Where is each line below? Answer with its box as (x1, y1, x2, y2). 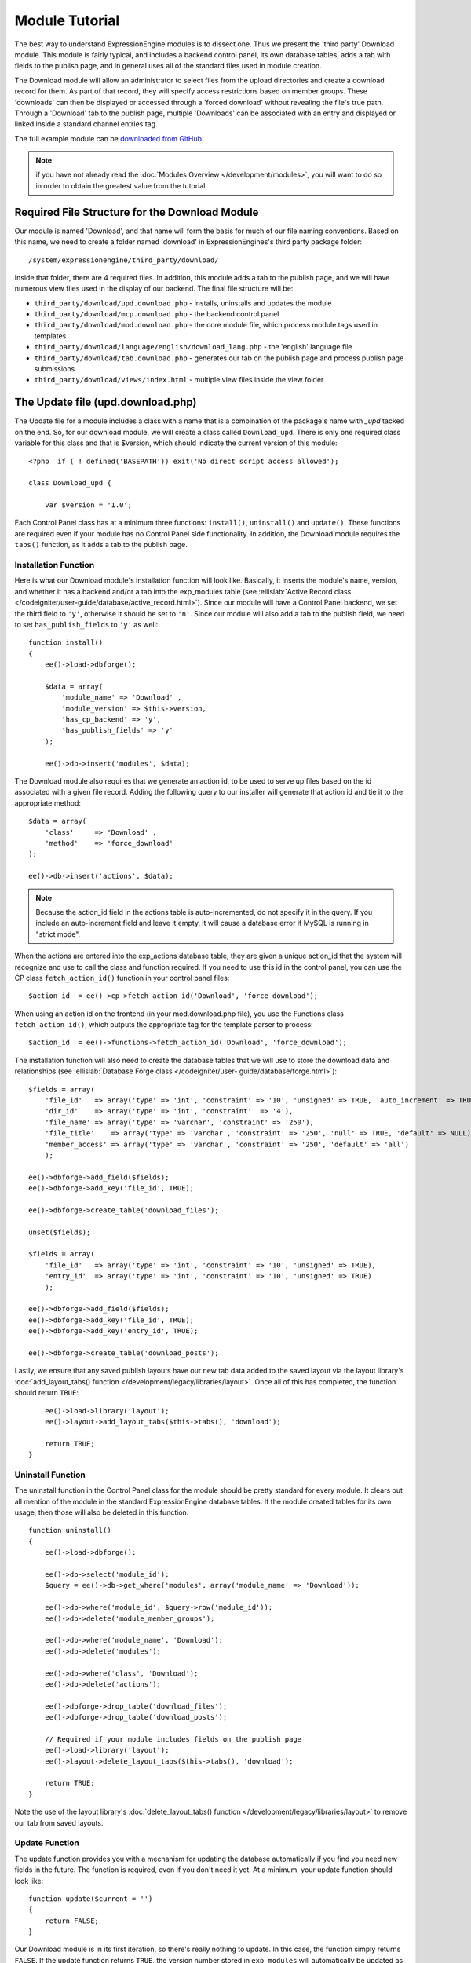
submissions (34, 364, 75, 374)
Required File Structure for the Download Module (14, 205, 259, 219)
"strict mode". (35, 929, 81, 938)
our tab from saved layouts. (14, 1818, 104, 1827)
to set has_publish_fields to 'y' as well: (14, 620, 159, 629)
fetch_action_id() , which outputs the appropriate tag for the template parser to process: (14, 1020, 313, 1029)
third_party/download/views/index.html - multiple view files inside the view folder (34, 375, 324, 385)
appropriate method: (14, 798, 82, 808)
